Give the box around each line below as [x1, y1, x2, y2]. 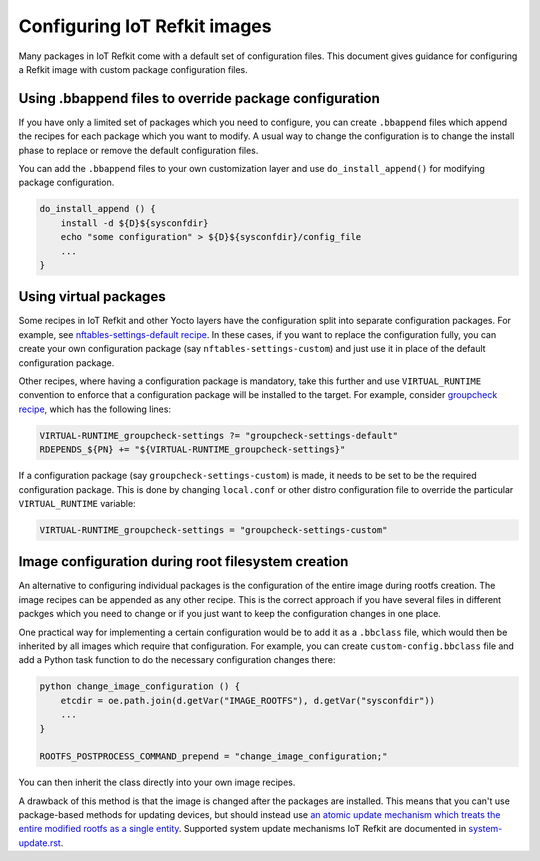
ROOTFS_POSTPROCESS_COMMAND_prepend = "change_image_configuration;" [39, 751, 388, 762]
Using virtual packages [18, 288, 166, 305]
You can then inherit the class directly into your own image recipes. [18, 776, 296, 789]
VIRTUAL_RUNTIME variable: [18, 497, 136, 509]
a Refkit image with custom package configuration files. [18, 63, 249, 75]
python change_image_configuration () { [39, 681, 240, 692]
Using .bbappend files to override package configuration [18, 90, 380, 107]
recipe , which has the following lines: [18, 403, 172, 415]
